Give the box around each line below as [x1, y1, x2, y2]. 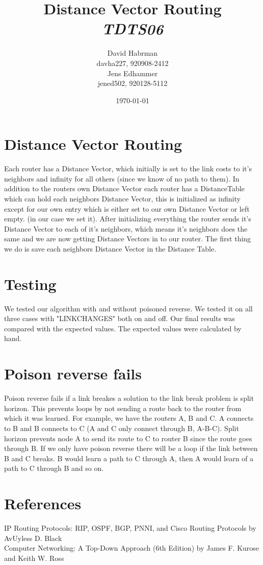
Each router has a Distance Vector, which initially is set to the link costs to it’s [4, 163, 252, 174]
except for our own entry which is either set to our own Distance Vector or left [4, 203, 250, 214]
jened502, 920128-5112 [97, 78, 168, 88]
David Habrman [107, 48, 158, 58]
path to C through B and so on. [4, 463, 104, 473]
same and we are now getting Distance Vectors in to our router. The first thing [4, 233, 251, 244]
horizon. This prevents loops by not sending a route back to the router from [4, 402, 242, 413]
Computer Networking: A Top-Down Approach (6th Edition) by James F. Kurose [4, 543, 259, 553]
